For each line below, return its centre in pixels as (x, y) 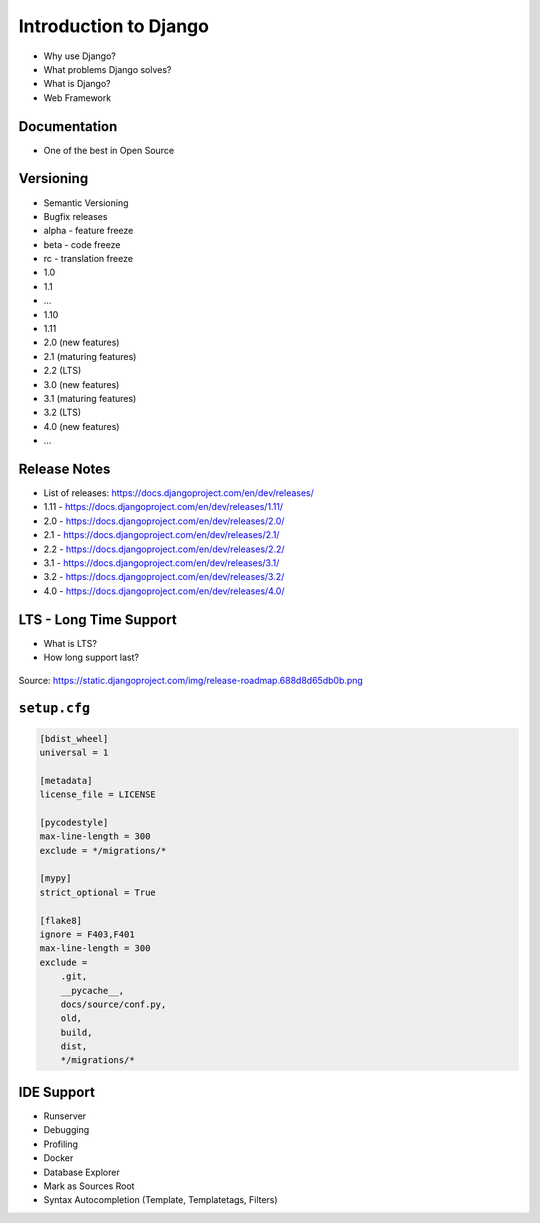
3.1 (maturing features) (90, 398)
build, (76, 1032)
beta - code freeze (82, 244)
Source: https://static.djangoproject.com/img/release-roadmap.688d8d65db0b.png (191, 680)
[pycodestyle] (74, 822)
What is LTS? (70, 643)
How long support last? (91, 657)
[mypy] (55, 878)
